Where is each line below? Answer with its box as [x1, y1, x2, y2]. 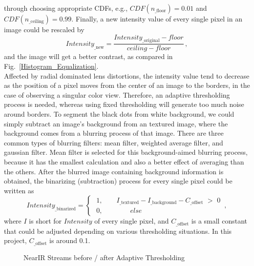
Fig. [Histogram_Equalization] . [4, 61, 99, 71]
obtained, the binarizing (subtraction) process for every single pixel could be [4, 176, 233, 186]
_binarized [55, 206, 76, 212]
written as [4, 185, 34, 195]
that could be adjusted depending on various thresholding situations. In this [4, 225, 232, 236]
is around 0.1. [49, 235, 90, 246]
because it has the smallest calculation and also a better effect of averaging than [4, 156, 244, 166]
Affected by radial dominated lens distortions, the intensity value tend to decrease [4, 70, 250, 81]
